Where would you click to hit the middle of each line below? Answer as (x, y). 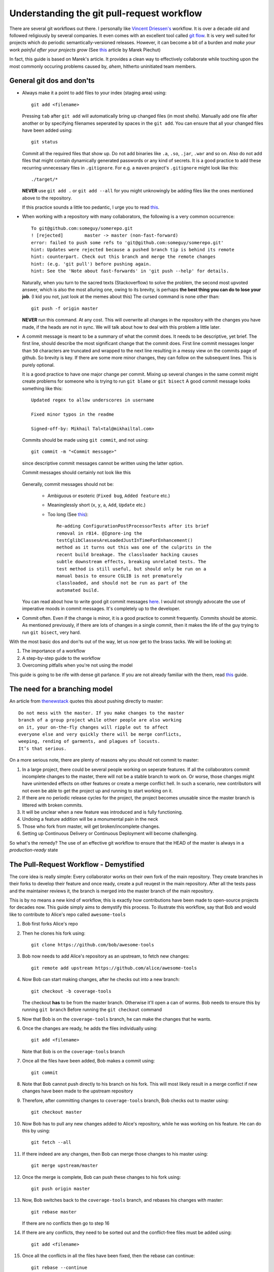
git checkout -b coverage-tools (71, 991)
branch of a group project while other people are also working (100, 720)
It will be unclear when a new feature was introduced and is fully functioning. (102, 812)
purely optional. (39, 365)
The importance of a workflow (54, 651)
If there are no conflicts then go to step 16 (66, 1223)
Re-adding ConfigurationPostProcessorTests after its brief (133, 526)
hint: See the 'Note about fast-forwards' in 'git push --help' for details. (130, 271)
